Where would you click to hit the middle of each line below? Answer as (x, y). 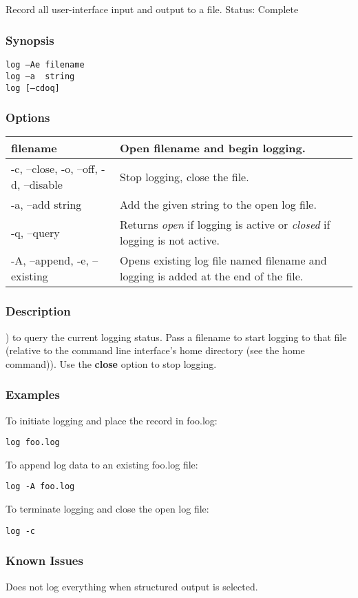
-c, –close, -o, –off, (54, 169)
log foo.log (33, 443)
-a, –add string (46, 205)
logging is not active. (169, 240)
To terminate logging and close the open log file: (107, 509)
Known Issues (44, 560)
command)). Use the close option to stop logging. (111, 363)
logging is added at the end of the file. (211, 276)
